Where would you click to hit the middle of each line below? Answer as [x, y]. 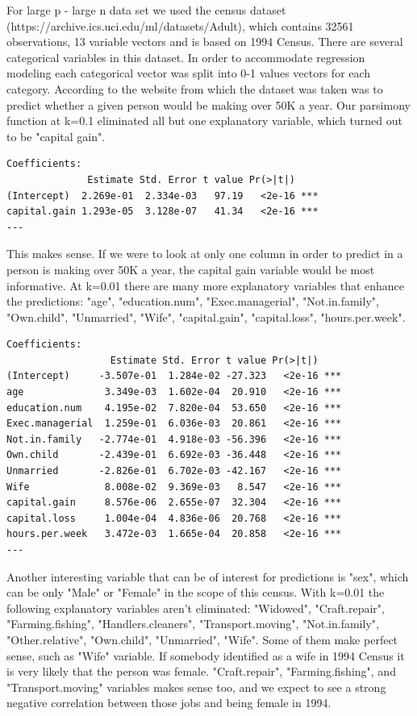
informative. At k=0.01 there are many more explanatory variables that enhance [206, 285]
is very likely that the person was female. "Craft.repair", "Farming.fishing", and [201, 671]
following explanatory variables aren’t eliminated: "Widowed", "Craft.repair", [196, 608]
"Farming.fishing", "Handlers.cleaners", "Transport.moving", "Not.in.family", [193, 624]
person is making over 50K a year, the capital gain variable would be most [191, 269]
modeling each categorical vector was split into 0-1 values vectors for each [189, 73]
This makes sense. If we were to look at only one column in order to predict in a [205, 254]
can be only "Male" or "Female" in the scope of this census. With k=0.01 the [196, 592]
